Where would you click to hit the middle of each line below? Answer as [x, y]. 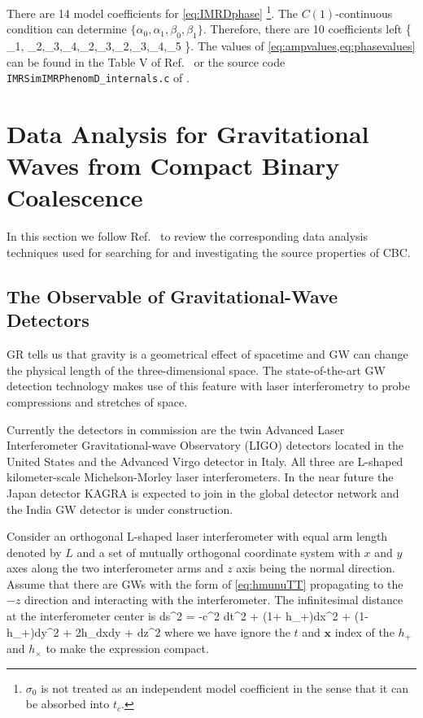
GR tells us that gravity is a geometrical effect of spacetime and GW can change [207, 354]
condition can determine [67, 29]
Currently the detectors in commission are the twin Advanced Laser [176, 429]
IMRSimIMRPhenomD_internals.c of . [98, 78]
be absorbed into [68, 704]
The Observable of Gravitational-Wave [172, 296]
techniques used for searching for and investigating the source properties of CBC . [209, 252]
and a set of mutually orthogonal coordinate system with [218, 552]
